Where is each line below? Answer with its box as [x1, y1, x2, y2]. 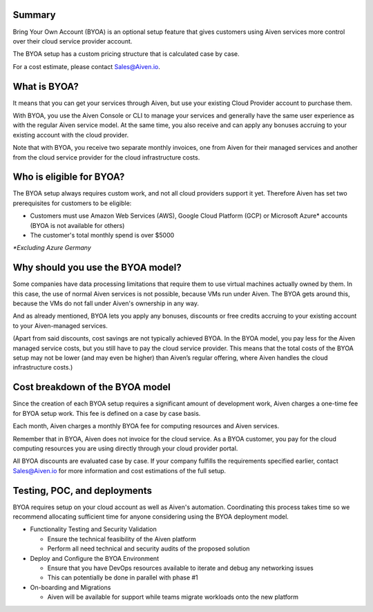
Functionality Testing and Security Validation [30, 525, 157, 533]
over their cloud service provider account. [12, 37, 133, 45]
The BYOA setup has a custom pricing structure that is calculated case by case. [12, 50, 240, 58]
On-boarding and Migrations [30, 583, 111, 591]
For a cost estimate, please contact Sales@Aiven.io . [12, 62, 160, 70]
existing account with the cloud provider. [12, 131, 129, 139]
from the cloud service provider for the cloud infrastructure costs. [12, 153, 200, 162]
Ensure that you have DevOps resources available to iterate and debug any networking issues [47, 564, 314, 572]
